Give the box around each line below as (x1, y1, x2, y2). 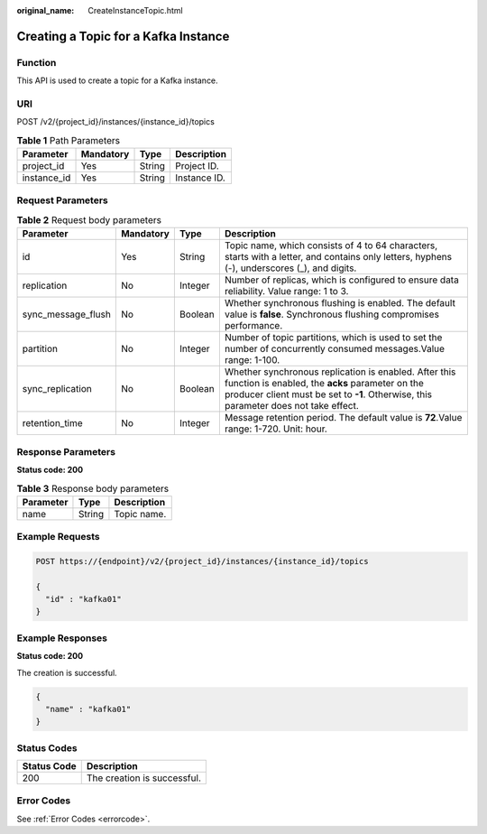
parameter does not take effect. (224, 400, 360, 412)
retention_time (22, 417, 83, 430)
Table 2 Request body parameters (16, 214, 162, 226)
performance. (224, 320, 283, 332)
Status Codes (16, 741, 78, 754)
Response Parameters (16, 445, 116, 458)
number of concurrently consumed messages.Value (224, 343, 446, 356)
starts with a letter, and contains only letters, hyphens (224, 251, 453, 264)
